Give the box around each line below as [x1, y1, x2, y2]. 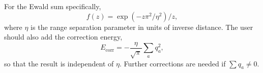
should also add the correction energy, [4, 31, 123, 42]
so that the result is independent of [4, 58, 114, 68]
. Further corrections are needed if [119, 58, 226, 68]
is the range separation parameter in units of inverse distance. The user [31, 21, 253, 32]
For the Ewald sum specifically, [4, 1, 101, 11]
